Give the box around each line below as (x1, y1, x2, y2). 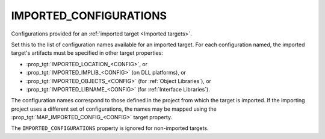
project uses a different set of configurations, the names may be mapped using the (11, 105, 217, 113)
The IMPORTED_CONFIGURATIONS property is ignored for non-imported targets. (11, 125, 209, 132)
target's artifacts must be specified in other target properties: (11, 49, 164, 57)
